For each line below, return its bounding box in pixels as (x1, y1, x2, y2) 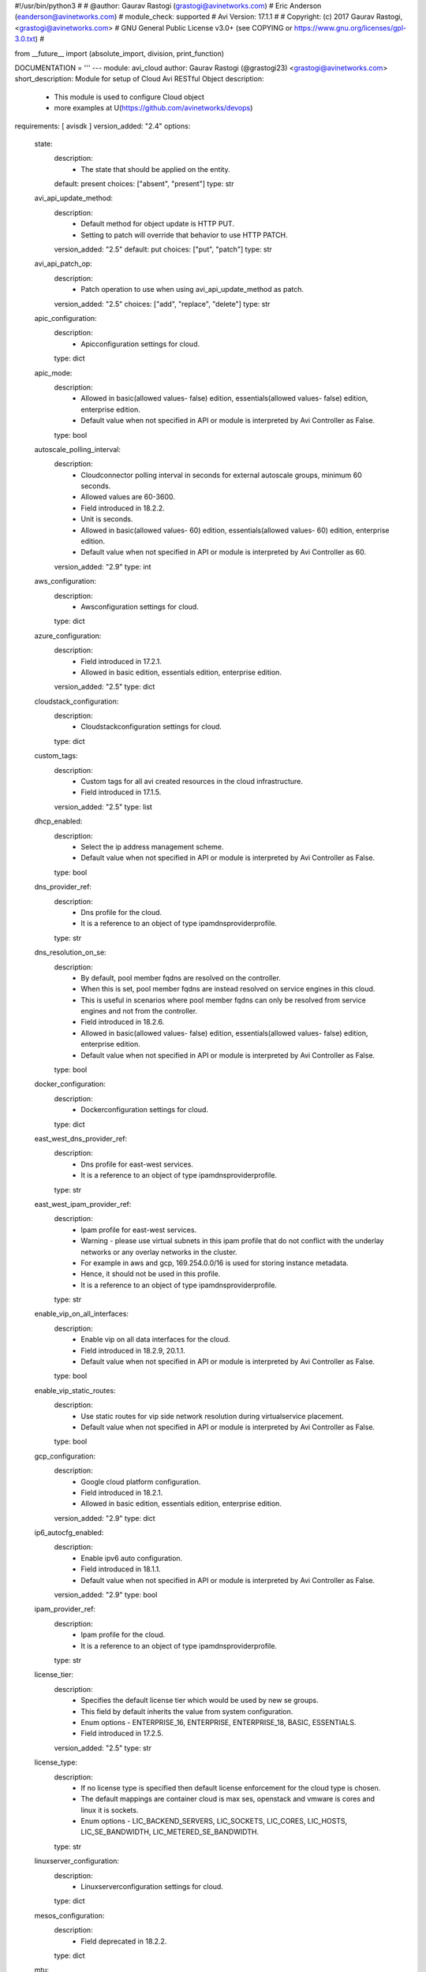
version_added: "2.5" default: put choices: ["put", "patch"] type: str (54, 245, 272, 254)
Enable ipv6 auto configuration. (80, 1553, 183, 1563)
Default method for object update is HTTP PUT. (80, 219, 234, 229)
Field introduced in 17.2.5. (80, 1728, 163, 1739)
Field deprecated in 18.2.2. (80, 1937, 167, 1946)
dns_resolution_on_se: (34, 947, 106, 958)
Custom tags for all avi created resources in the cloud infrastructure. (80, 777, 303, 786)
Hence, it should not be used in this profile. (80, 1269, 221, 1279)
